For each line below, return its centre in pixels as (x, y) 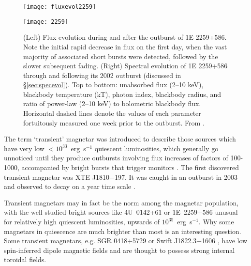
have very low (24, 148)
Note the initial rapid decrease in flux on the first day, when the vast (125, 46)
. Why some (216, 221)
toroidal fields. (25, 259)
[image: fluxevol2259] (60, 7)
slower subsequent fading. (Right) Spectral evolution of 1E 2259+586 (125, 66)
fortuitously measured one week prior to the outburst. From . (114, 122)
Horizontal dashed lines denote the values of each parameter (112, 113)
